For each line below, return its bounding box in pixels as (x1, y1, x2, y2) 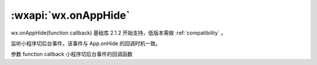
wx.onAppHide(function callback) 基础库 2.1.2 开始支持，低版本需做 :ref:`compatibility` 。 (11, 29, 227, 36)
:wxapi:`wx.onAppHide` (11, 9, 130, 22)
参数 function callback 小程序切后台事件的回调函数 (11, 50, 133, 58)
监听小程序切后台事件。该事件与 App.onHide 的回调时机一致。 (11, 40, 161, 47)
